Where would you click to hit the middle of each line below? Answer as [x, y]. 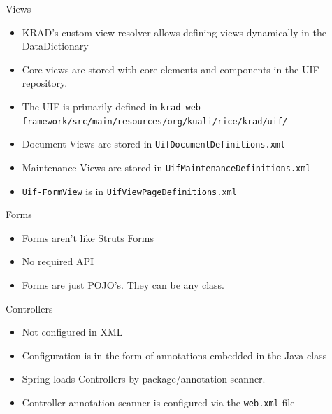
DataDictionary [55, 46]
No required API [58, 261]
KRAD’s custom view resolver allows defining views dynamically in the [174, 32]
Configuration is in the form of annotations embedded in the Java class [174, 355]
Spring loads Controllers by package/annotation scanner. [144, 379]
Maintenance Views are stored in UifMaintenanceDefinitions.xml [166, 167]
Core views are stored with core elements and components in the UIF [171, 69]
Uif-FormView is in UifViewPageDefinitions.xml [129, 191]
